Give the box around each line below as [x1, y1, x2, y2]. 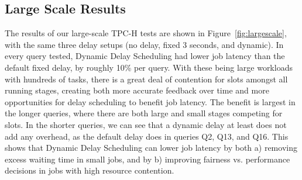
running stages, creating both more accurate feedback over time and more [5, 84, 269, 96]
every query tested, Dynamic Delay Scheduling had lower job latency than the [5, 50, 285, 62]
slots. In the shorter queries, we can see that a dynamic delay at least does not [5, 118, 287, 130]
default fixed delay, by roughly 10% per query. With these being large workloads [5, 61, 293, 73]
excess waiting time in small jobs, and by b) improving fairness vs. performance [5, 153, 290, 165]
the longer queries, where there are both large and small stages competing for [5, 107, 283, 119]
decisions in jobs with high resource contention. [5, 164, 174, 176]
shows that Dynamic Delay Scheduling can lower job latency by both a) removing [5, 141, 297, 154]
